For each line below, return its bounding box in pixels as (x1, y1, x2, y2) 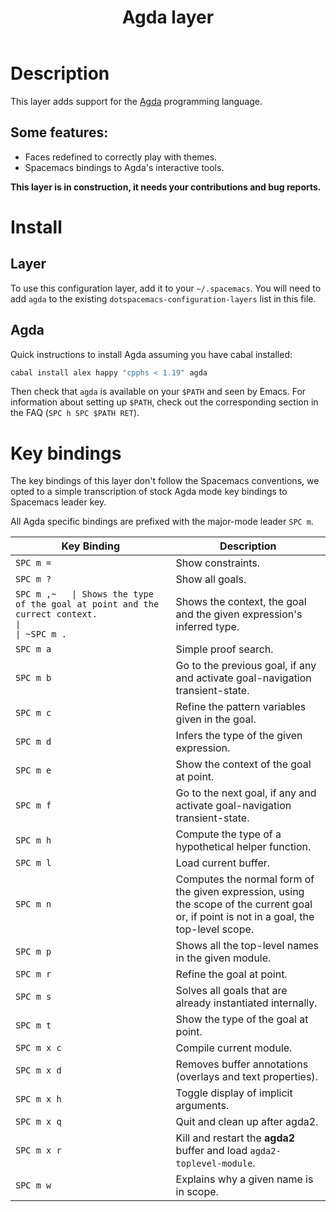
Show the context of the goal (175, 757, 312, 771)
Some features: (10, 124, 109, 141)
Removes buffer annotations (175, 1057, 309, 1071)
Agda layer (121, 6, 215, 29)
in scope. (175, 1185, 219, 1199)
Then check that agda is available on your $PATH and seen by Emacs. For (10, 386, 307, 398)
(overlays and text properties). (175, 1070, 318, 1084)
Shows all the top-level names (175, 939, 319, 953)
